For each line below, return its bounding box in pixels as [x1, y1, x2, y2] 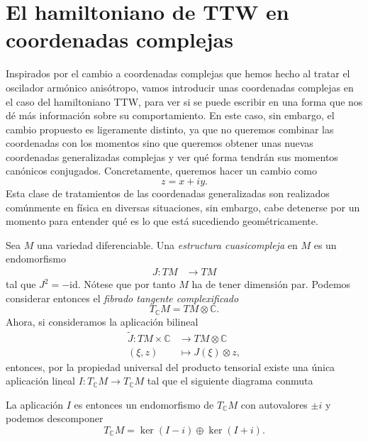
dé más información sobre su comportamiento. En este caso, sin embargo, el [6, 108, 335, 123]
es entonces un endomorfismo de [74, 397, 214, 411]
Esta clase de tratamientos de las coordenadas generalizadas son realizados [6, 186, 330, 201]
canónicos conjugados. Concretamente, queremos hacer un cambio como [6, 163, 317, 178]
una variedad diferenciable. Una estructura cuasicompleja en [36, 237, 298, 252]
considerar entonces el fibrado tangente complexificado [6, 290, 239, 305]
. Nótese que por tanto [77, 277, 176, 292]
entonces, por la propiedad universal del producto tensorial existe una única [6, 359, 335, 374]
